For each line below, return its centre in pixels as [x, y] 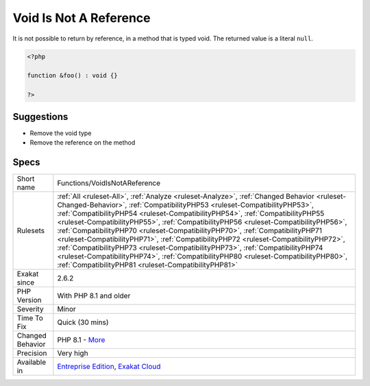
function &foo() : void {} [72, 76]
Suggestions [40, 117]
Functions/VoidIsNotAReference [109, 183]
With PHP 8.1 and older [94, 295]
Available [32, 362]
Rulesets [30, 230]
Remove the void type [61, 133]
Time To [30, 317]
